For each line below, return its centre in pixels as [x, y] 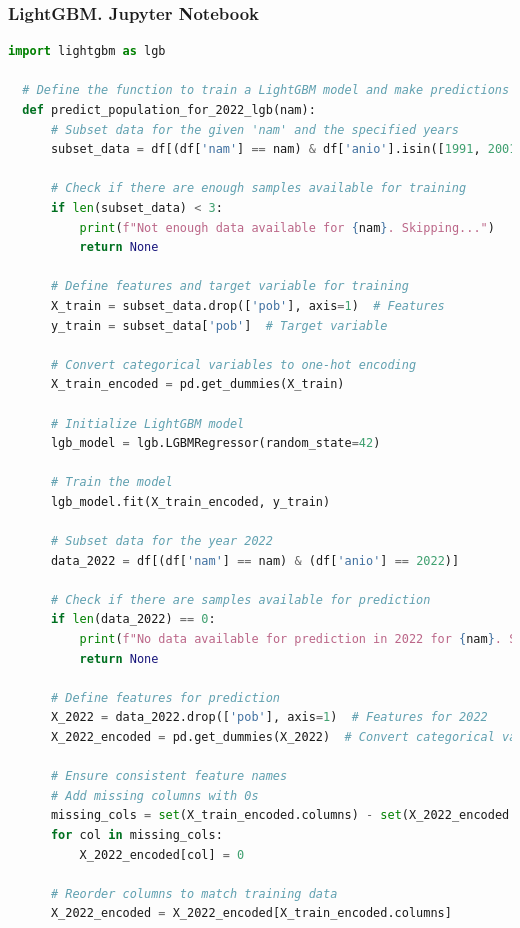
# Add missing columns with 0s [154, 795]
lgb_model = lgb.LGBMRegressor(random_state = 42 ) [215, 443]
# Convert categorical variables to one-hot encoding [233, 364]
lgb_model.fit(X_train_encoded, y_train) [190, 501]
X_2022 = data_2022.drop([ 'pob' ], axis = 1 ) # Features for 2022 [269, 717]
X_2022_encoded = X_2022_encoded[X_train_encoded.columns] [251, 913]
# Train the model [111, 482]
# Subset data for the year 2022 [161, 541]
